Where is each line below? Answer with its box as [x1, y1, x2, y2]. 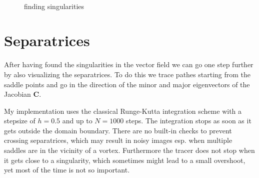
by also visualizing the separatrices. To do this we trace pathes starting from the [4, 69, 251, 79]
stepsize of [4, 115, 35, 126]
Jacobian [4, 89, 31, 99]
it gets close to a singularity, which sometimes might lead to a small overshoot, [4, 154, 245, 165]
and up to [62, 115, 92, 126]
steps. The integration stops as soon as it [125, 115, 251, 126]
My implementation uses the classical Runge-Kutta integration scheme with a [4, 105, 242, 116]
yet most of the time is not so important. [4, 164, 130, 175]
